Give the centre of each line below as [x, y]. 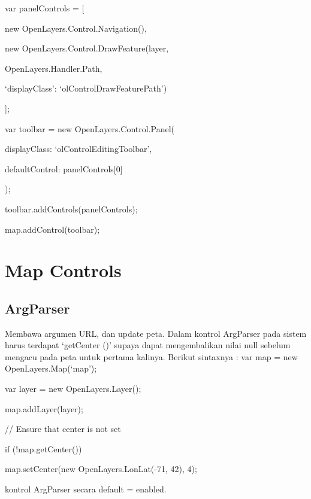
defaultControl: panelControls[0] [64, 168]
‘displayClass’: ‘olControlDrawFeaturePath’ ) [86, 88]
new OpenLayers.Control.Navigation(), [76, 28]
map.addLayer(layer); [44, 408]
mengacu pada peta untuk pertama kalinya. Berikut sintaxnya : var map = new [151, 356]
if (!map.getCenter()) [43, 448]
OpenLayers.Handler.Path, [54, 68]
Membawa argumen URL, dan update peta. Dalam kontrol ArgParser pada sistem [156, 333]
